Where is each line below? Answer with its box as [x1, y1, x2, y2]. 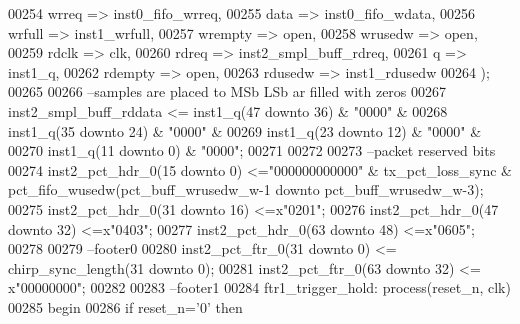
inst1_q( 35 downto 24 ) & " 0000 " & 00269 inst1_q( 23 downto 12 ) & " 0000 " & [8, 120, 482, 141]
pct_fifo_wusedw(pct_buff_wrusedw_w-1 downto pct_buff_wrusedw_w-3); [8, 179, 484, 200]
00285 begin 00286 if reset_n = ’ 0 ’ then [8, 296, 243, 317]
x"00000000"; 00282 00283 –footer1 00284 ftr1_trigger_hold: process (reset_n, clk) [8, 277, 511, 298]
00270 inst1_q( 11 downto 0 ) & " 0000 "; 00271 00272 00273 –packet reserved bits [8, 140, 496, 161]
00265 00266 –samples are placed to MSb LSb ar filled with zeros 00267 [8, 81, 447, 102]
